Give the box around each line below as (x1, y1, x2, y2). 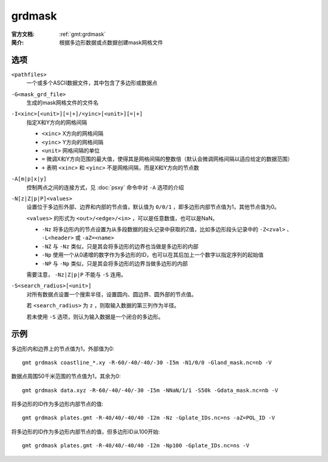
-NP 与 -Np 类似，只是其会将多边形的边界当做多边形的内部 (41, 259, 188, 267)
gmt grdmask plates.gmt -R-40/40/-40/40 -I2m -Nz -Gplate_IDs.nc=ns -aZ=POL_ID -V (22, 415, 275, 421)
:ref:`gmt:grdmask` (59, 30, 106, 38)
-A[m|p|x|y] (11, 175, 47, 183)
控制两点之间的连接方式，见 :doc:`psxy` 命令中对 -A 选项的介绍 (26, 183, 185, 191)
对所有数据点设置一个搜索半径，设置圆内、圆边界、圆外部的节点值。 (26, 290, 197, 298)
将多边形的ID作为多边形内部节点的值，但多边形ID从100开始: (11, 428, 160, 435)
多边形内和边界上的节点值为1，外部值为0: (11, 345, 115, 352)
